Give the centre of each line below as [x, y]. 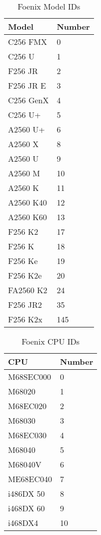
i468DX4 [23, 523]
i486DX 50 [26, 493]
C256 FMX [28, 42]
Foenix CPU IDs [51, 341]
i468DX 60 [26, 508]
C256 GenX [28, 100]
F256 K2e [25, 275]
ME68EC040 [30, 479]
